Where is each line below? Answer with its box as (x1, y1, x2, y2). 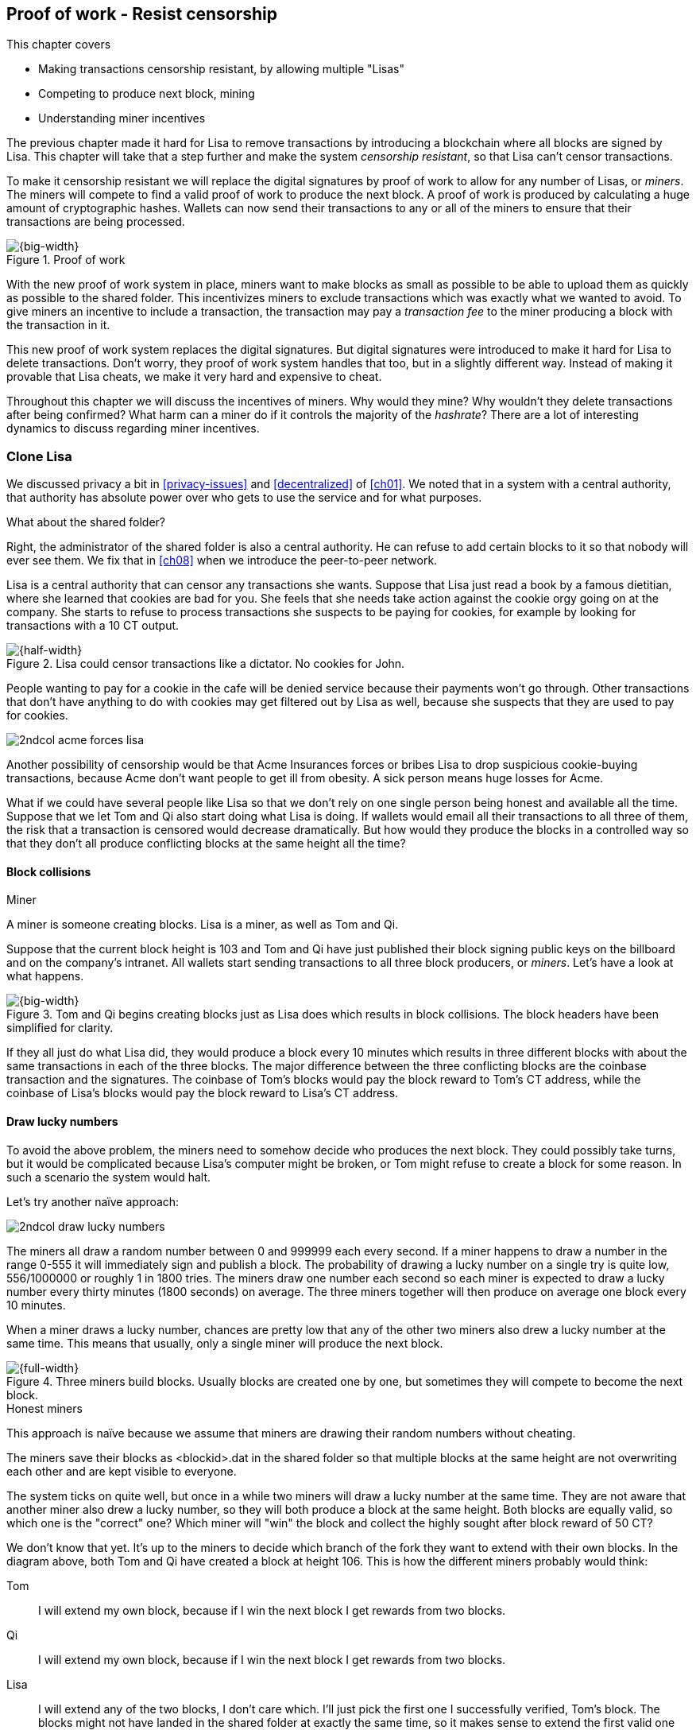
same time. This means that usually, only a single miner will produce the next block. (6, 1336, 443, 1350)
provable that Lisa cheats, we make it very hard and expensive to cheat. (6, 370, 382, 384)
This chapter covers (6, 37, 111, 52)
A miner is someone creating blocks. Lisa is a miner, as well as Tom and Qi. (6, 917, 399, 932)
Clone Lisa (6, 448, 72, 464)
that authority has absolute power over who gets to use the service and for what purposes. (6, 491, 482, 505)
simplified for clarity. (6, 1021, 114, 1035)
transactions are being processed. (6, 215, 185, 229)
